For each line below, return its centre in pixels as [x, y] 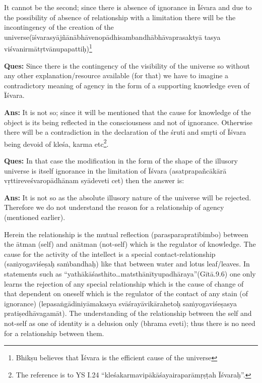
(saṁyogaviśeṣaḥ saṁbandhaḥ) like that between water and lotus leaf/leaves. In [127, 264]
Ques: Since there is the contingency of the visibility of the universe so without [127, 65]
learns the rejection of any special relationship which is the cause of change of [124, 283]
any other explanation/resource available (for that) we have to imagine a [116, 75]
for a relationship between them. [54, 333]
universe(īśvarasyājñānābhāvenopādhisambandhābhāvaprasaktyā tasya [112, 37]
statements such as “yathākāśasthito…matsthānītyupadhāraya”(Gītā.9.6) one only [130, 273]
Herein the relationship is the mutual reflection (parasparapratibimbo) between [126, 234]
